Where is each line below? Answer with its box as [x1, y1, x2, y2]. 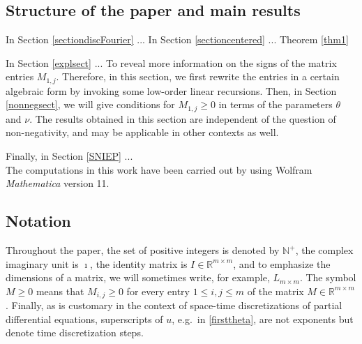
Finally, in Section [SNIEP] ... [6, 149, 133, 163]
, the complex [295, 243, 354, 257]
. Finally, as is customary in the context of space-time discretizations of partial [6, 298, 342, 313]
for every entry [126, 283, 190, 298]
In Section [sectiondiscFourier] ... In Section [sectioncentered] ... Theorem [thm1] [6, 32, 349, 47]
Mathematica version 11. [6, 176, 110, 190]
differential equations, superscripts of [6, 311, 163, 326]
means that [36, 283, 84, 298]
